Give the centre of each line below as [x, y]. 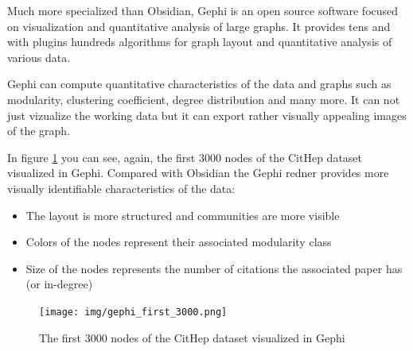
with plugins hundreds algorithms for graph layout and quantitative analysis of [200, 42]
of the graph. [39, 131]
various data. [39, 57]
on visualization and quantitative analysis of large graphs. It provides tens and [199, 26]
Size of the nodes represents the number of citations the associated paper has [214, 268]
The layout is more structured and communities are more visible [183, 215]
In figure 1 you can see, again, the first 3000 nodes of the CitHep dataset [185, 157]
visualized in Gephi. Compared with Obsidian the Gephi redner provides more [198, 173]
